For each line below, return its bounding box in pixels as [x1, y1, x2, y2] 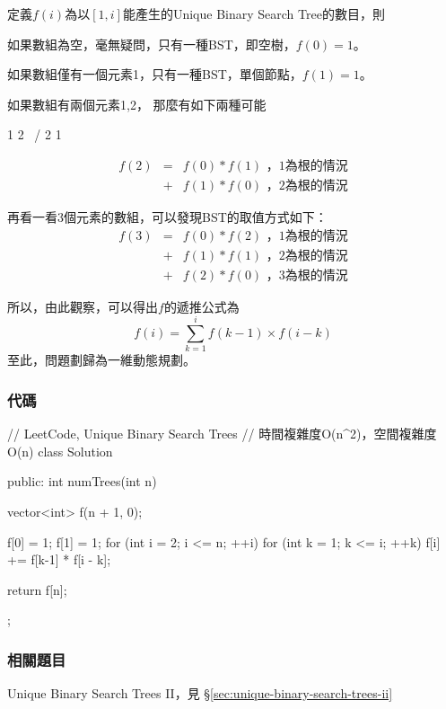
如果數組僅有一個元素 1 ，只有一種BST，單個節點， [7, 65, 302, 84]
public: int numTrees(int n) [7, 472, 157, 491]
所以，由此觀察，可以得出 [7, 297, 158, 315]
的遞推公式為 [163, 297, 240, 315]
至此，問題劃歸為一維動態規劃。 [7, 350, 196, 369]
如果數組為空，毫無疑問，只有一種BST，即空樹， [7, 34, 296, 53]
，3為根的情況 [266, 269, 348, 282]
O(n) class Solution [7, 441, 113, 460]
